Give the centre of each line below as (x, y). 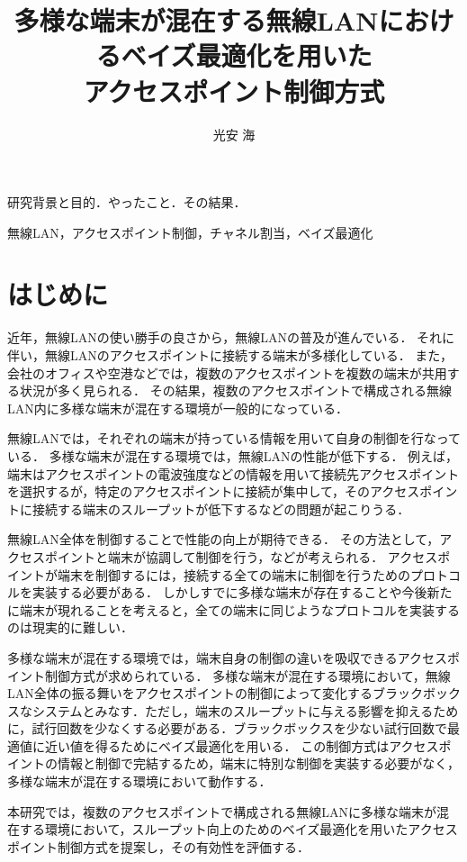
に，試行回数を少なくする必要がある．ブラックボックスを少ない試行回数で (227, 728)
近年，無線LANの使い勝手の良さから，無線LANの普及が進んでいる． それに (231, 337)
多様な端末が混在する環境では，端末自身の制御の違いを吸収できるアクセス (228, 657)
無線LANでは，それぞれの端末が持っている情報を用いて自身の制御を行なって (234, 438)
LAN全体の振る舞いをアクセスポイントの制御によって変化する (190, 693)
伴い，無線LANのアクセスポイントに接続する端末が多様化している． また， (230, 355)
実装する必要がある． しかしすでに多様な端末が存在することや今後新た (242, 592)
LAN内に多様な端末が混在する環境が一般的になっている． (178, 408)
